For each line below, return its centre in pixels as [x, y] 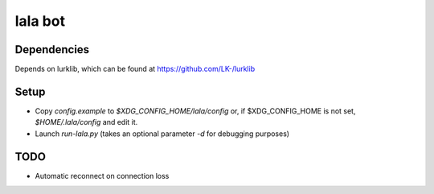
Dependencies [52, 50]
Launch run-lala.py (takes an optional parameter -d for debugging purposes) [162, 134]
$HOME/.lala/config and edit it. [86, 122]
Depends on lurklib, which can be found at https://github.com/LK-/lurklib [135, 69]
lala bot [40, 21]
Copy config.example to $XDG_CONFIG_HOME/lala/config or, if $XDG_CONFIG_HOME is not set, [195, 111]
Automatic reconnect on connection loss [102, 175]
